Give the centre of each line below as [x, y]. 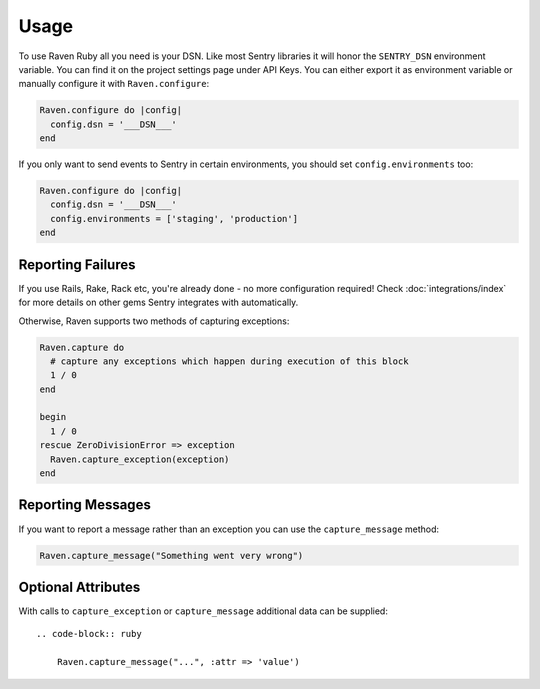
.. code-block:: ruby [89, 634]
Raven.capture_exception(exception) [140, 459]
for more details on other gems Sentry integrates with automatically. [158, 302]
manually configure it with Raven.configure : [114, 84]
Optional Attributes [79, 586]
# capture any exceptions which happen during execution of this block [229, 361]
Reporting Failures [77, 264]
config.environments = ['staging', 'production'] [174, 218]
